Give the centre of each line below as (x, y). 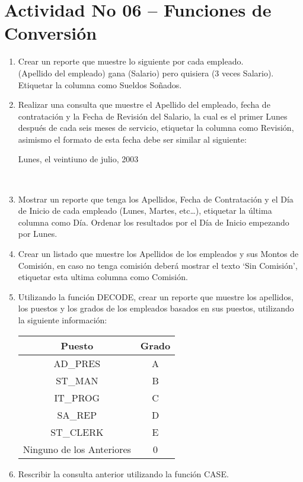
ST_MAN (77, 380)
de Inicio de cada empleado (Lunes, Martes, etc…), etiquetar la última (145, 211)
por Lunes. (38, 234)
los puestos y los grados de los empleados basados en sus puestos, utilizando (156, 308)
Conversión (51, 33)
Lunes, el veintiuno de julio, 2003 (78, 159)
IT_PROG (77, 397)
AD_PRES (77, 363)
